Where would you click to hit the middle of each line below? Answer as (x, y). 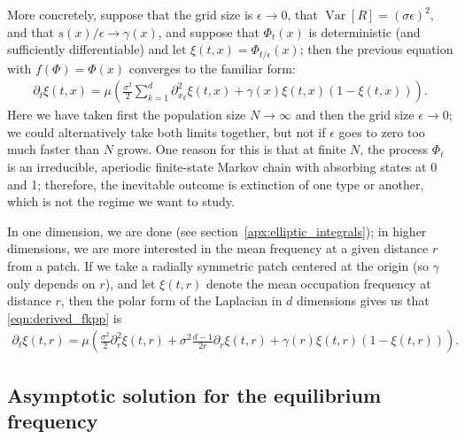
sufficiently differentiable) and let (97, 49)
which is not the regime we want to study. (121, 201)
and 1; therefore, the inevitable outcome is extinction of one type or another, (216, 184)
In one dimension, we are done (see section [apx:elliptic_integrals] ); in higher (217, 231)
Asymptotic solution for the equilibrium (194, 394)
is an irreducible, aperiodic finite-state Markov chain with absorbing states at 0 (222, 167)
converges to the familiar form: (212, 68)
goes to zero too (382, 131)
